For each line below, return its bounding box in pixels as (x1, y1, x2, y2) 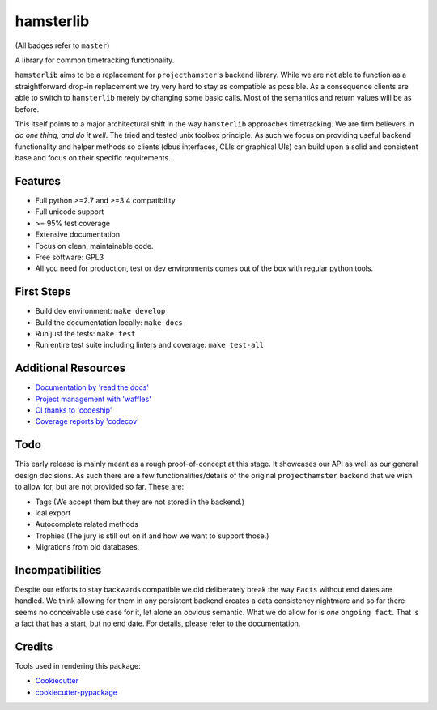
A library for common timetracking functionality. (15, 55, 175, 65)
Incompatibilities (15, 563, 102, 577)
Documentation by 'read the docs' (35, 383, 150, 392)
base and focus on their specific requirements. (15, 153, 171, 163)
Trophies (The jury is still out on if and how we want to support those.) (35, 531, 269, 541)
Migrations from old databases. (35, 542, 140, 552)
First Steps (15, 284, 71, 299)
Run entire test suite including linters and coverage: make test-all (35, 340, 265, 350)
